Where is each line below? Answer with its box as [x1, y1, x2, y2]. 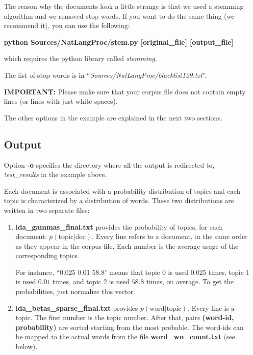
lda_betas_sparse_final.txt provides [15, 302, 138, 313]
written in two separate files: [4, 205, 90, 215]
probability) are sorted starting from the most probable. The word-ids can [15, 322, 244, 332]
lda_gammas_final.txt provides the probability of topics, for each [15, 221, 223, 232]
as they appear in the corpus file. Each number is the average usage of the [15, 240, 238, 251]
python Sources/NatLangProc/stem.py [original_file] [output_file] [4, 36, 234, 47]
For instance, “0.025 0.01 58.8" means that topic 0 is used [15, 266, 189, 277]
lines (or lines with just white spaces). [4, 96, 118, 106]
